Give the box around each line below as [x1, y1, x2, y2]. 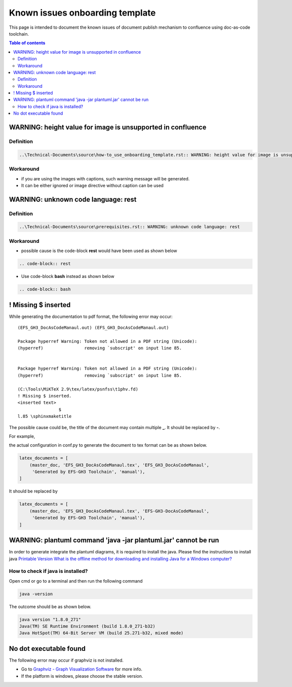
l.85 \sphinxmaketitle [18, 413, 72, 419]
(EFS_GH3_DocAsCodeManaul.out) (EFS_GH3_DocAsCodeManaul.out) [18, 325, 169, 331]
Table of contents [9, 40, 46, 46]
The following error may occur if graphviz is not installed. [9, 657, 124, 663]
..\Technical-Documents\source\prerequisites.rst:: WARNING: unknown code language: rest [19, 224, 240, 230]
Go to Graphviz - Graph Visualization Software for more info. [21, 666, 143, 672]
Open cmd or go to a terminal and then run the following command [9, 578, 143, 584]
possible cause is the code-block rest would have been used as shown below [21, 248, 178, 254]
